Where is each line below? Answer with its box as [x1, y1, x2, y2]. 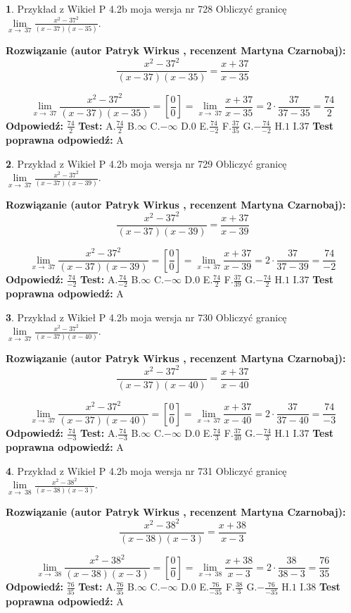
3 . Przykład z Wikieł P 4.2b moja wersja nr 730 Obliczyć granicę [6, 309, 287, 324]
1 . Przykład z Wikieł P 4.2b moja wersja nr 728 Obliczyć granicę [6, 1, 287, 16]
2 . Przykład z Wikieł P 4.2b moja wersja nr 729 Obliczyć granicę [6, 156, 287, 171]
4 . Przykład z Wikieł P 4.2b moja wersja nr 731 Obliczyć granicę [6, 463, 287, 478]
